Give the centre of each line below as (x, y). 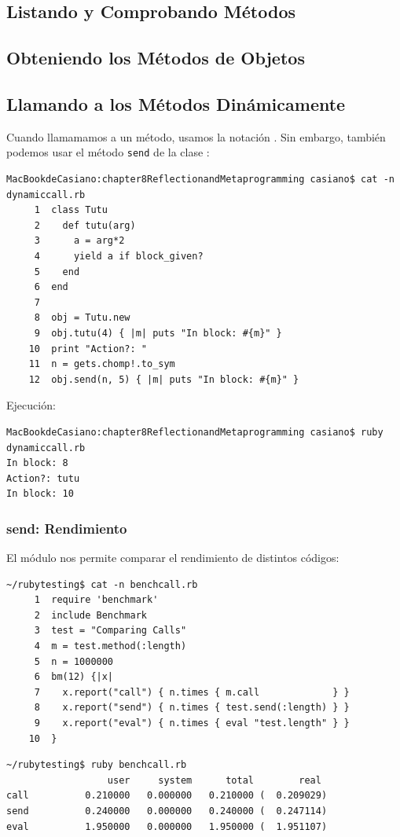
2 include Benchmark (90, 615)
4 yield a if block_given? (119, 256)
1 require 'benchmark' (96, 600)
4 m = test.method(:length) (110, 646)
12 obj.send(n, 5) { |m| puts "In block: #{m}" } (164, 379)
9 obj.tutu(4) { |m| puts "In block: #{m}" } (158, 333)
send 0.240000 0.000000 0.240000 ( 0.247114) (167, 811)
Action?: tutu (43, 478)
